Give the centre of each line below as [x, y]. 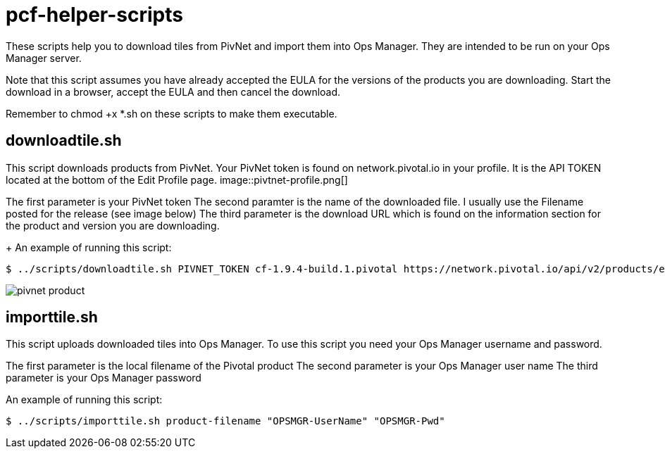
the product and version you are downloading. [113, 225]
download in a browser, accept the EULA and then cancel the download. [173, 92]
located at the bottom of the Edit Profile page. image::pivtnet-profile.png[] [177, 179]
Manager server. [44, 58]
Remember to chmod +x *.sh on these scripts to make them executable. [172, 113]
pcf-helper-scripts [94, 15]
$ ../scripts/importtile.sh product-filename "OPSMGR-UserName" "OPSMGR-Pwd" [225, 421]
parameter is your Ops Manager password [104, 378]
